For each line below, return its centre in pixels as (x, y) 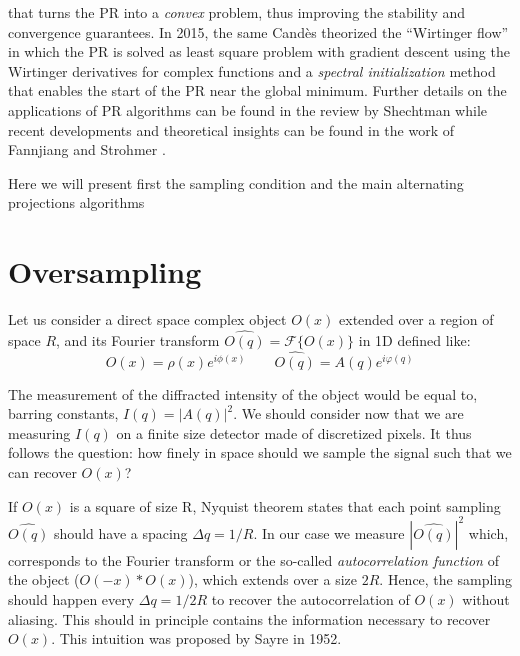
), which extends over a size (273, 579)
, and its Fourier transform (138, 339)
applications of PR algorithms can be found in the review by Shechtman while (247, 109)
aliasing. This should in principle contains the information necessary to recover (249, 618)
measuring (39, 432)
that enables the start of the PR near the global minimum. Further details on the (257, 90)
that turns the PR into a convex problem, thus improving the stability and (237, 12)
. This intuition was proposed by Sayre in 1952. (196, 638)
